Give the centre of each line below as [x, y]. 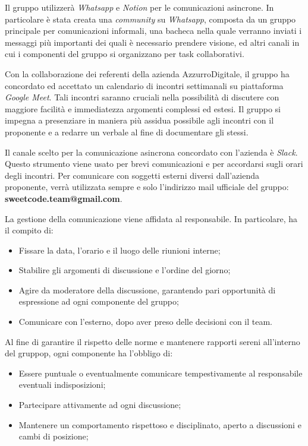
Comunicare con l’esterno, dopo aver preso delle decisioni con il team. [145, 322]
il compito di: [29, 230]
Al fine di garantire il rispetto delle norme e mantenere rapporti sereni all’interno [153, 341]
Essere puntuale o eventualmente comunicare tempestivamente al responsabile [161, 373]
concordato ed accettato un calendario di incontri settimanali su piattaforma [144, 85]
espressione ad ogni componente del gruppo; [99, 301]
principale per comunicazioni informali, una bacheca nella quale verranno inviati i [153, 31]
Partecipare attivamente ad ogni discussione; [100, 405]
